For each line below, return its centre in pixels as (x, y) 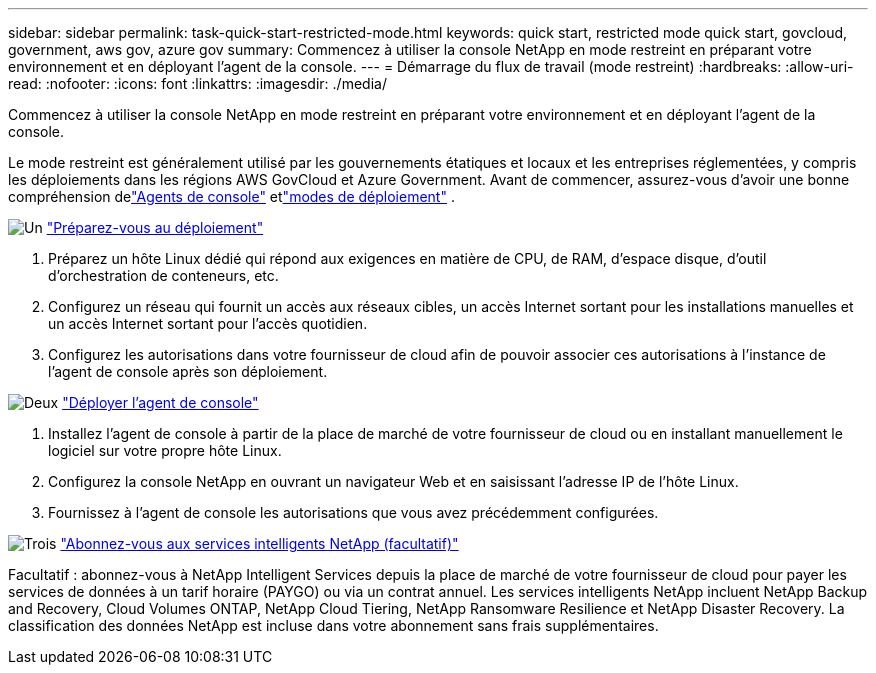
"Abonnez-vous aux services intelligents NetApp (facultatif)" (259, 543)
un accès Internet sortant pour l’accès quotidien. (208, 323)
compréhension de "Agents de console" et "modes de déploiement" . (231, 196)
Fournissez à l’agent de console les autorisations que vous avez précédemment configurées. (353, 512)
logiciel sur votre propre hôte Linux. (165, 450)
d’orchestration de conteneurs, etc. (163, 275)
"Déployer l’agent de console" (160, 402)
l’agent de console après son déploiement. (188, 371)
